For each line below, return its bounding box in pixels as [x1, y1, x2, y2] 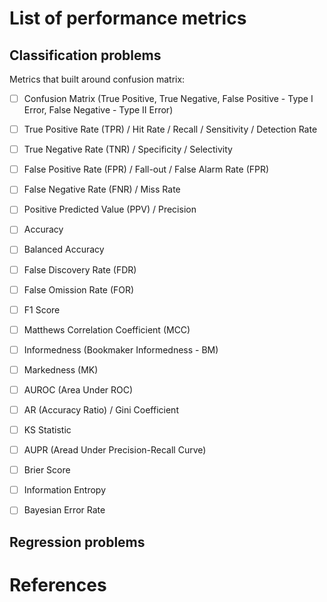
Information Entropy [23, 484, 107, 496]
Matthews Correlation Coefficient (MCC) [23, 323, 191, 336]
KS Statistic [23, 424, 72, 436]
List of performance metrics [9, 7, 247, 30]
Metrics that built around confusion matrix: [9, 73, 186, 85]
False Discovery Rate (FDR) [23, 263, 137, 276]
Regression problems [9, 533, 146, 551]
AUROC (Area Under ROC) [23, 383, 134, 396]
